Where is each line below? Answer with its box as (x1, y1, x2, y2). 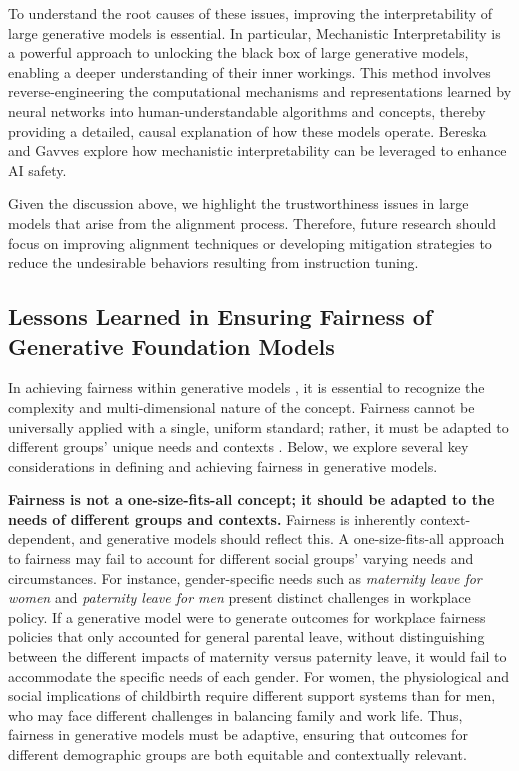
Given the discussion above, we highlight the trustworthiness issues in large (8, 193, 469, 214)
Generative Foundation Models (8, 330, 335, 361)
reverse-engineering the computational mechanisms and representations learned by (8, 81, 512, 102)
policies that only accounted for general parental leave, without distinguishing (8, 626, 485, 647)
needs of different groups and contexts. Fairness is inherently (8, 508, 416, 529)
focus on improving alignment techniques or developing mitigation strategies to (8, 232, 492, 253)
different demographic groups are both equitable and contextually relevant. (8, 744, 467, 764)
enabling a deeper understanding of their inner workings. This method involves (8, 61, 491, 82)
